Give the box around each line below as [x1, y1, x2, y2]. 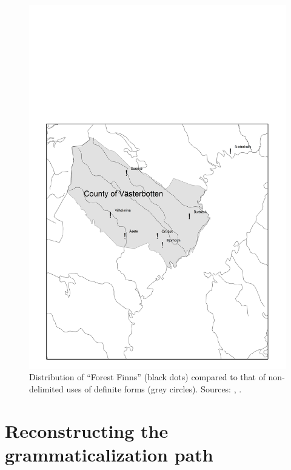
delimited [29, 382, 64, 395]
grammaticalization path [5, 441, 213, 466]
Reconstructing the [5, 418, 169, 443]
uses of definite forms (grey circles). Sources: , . [66, 382, 242, 395]
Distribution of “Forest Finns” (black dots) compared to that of [29, 371, 266, 383]
